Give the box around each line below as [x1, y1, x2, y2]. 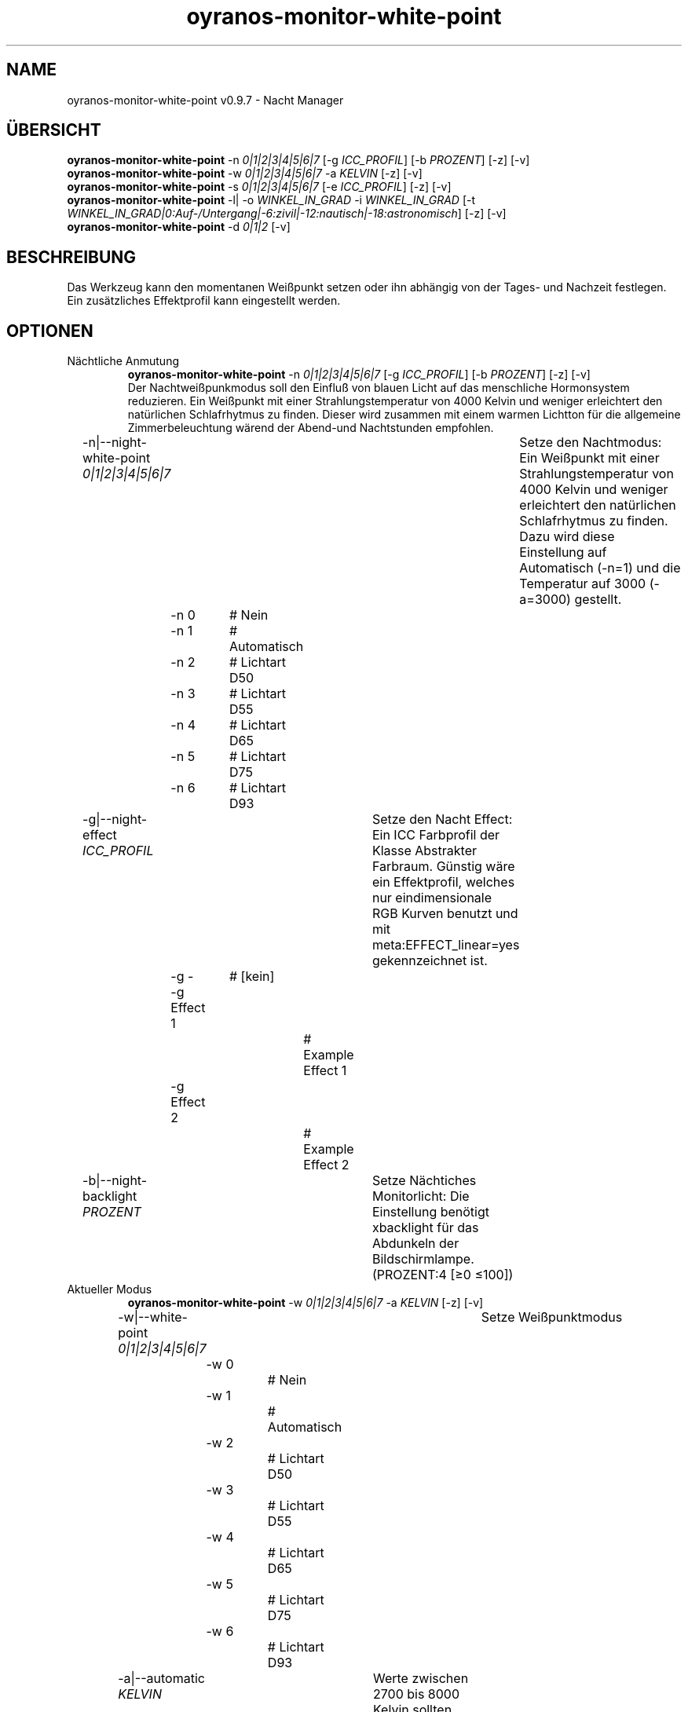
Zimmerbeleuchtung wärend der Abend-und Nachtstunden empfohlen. [127, 421, 494, 435]
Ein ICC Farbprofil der [371, 827, 500, 843]
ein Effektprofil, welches [371, 874, 515, 891]
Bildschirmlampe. [371, 1251, 474, 1268]
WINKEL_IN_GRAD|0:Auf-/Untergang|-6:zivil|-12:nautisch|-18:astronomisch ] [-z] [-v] [67, 207, 507, 221]
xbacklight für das [371, 1220, 479, 1236]
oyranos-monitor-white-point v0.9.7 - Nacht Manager [67, 93, 344, 107]
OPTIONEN [6, 320, 93, 341]
